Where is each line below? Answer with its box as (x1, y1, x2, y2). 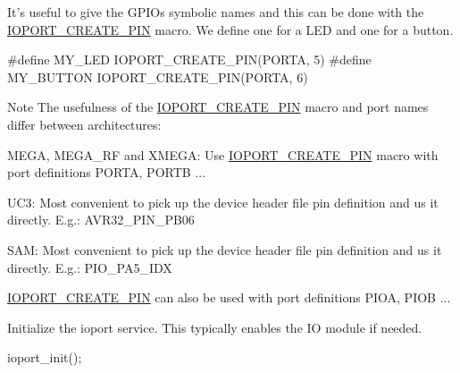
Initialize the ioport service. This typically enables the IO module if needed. (7, 318, 422, 336)
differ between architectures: (7, 114, 162, 133)
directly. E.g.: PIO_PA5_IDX (7, 258, 172, 276)
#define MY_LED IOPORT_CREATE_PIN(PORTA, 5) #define (7, 50, 372, 69)
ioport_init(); (7, 348, 82, 367)
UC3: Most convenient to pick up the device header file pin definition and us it (7, 192, 439, 211)
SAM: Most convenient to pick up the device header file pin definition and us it (7, 240, 442, 259)
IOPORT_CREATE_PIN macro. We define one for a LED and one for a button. (7, 20, 454, 38)
